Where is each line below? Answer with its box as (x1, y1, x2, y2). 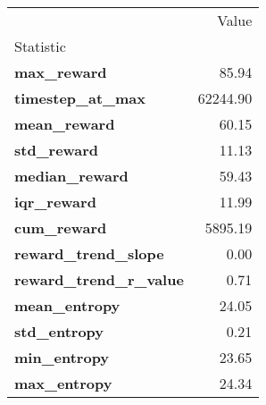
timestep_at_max (14, 88, 145, 108)
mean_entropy (14, 295, 121, 316)
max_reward (14, 62, 107, 82)
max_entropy (14, 373, 112, 393)
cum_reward (14, 217, 107, 238)
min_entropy (14, 347, 110, 367)
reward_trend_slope (14, 243, 164, 264)
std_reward (14, 139, 99, 160)
